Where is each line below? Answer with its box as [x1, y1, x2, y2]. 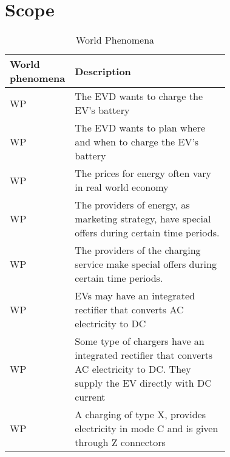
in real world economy [75, 180, 169, 195]
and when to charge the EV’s [75, 135, 199, 149]
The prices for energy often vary [75, 166, 211, 181]
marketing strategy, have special [75, 212, 211, 226]
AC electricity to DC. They [75, 362, 191, 376]
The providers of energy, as [75, 198, 190, 212]
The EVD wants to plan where [75, 121, 206, 135]
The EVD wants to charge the [75, 89, 203, 104]
